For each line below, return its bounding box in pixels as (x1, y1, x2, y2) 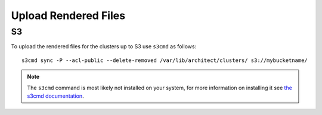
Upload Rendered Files (11, 9, 125, 22)
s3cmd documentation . (27, 92, 84, 100)
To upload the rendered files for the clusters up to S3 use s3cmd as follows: (11, 43, 197, 50)
